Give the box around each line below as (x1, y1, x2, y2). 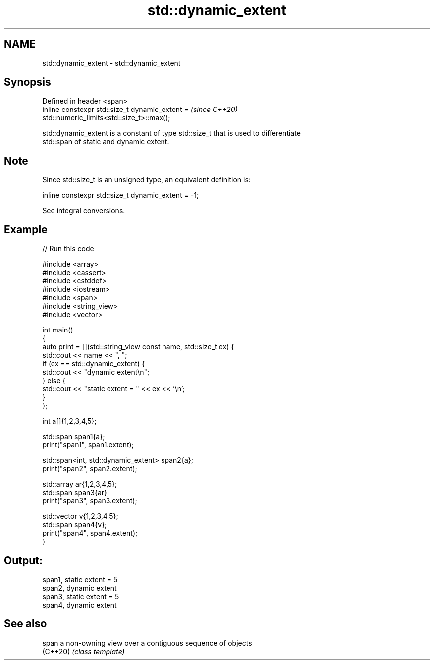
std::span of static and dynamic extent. (42, 137, 169, 146)
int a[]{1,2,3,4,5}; (42, 417, 97, 426)
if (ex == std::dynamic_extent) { (42, 359, 145, 368)
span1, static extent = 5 (42, 575, 118, 584)
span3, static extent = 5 (42, 592, 119, 601)
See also (4, 617, 47, 630)
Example (4, 223, 48, 236)
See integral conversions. (42, 206, 125, 215)
